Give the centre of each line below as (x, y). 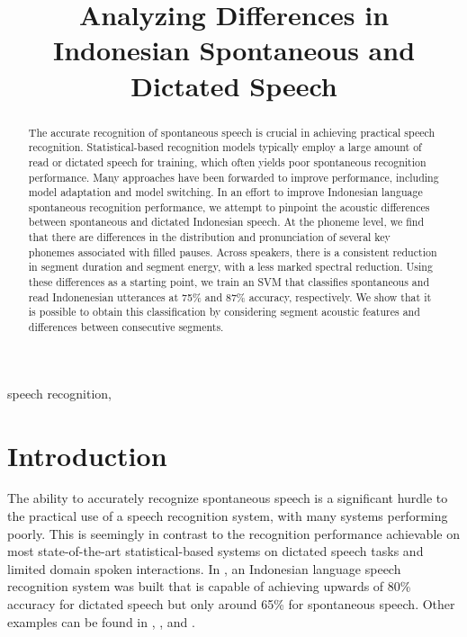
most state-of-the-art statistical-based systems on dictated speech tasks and (216, 551)
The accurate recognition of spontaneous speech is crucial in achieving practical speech (232, 132)
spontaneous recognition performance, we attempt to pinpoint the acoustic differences (229, 206)
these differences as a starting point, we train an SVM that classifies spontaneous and (229, 282)
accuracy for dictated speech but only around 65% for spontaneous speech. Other (231, 604)
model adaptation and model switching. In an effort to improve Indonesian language (225, 192)
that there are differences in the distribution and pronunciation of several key (209, 237)
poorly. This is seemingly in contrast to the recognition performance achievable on (233, 533)
